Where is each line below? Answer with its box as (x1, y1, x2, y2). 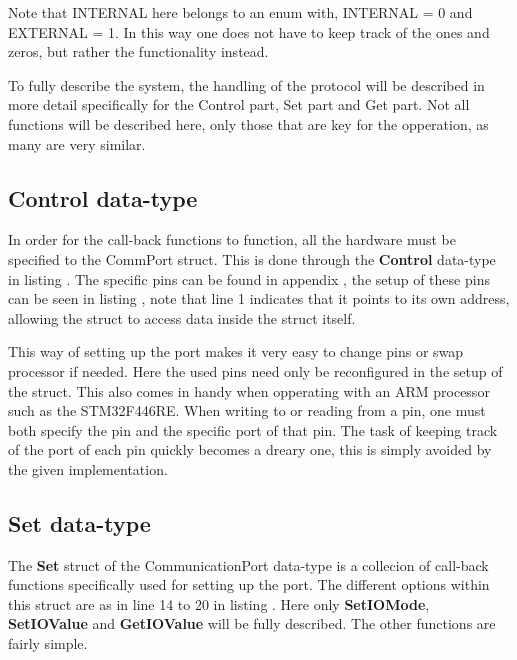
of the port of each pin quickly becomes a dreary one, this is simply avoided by (8, 439, 492, 460)
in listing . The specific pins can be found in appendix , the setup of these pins (8, 268, 490, 289)
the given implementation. (8, 458, 168, 479)
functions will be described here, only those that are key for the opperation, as (8, 113, 489, 134)
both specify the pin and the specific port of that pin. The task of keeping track (8, 419, 498, 440)
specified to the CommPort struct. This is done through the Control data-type (8, 248, 496, 269)
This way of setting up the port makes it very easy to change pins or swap (8, 341, 464, 362)
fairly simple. (8, 633, 88, 654)
